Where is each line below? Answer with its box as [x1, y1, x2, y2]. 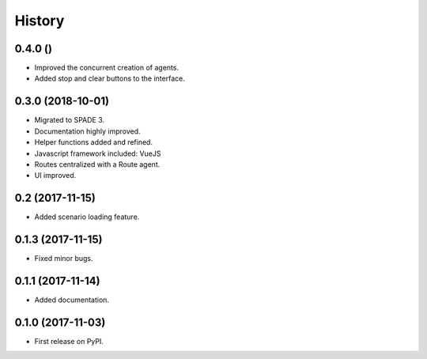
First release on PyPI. [34, 336, 104, 346]
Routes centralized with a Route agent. [34, 159, 161, 169]
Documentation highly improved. [34, 127, 142, 136]
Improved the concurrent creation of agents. [34, 63, 179, 73]
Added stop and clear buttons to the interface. [34, 74, 185, 83]
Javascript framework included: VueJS [34, 149, 161, 158]
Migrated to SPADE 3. [34, 115, 105, 125]
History [14, 12, 65, 29]
